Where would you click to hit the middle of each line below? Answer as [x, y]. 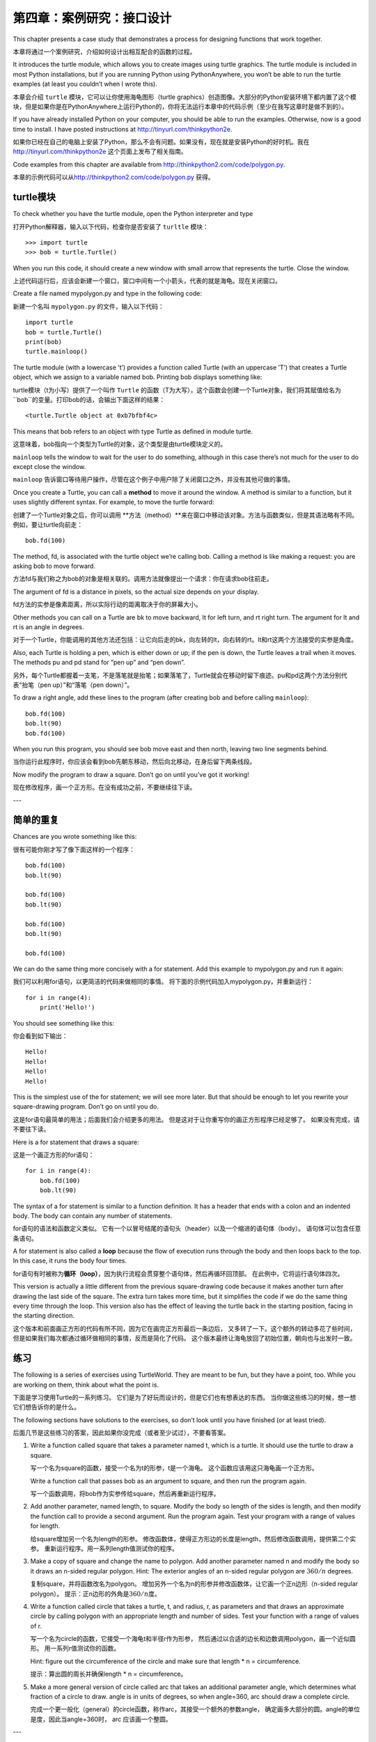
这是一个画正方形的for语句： [54, 1155]
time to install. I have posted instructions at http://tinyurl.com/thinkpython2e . [123, 129]
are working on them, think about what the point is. [86, 1385]
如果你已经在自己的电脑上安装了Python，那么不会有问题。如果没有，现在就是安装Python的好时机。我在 [161, 142]
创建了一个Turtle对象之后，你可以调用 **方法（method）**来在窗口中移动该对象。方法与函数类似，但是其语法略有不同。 [186, 515]
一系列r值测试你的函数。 [85, 1649]
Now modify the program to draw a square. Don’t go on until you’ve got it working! [131, 774]
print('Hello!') [67, 1008]
